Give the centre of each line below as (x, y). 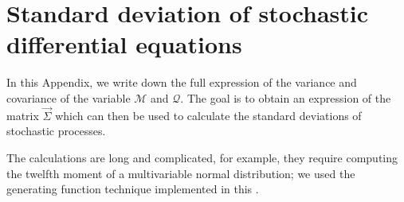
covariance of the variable (69, 97)
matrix (23, 115)
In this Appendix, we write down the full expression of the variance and (182, 82)
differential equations (124, 44)
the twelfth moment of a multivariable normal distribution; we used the (181, 173)
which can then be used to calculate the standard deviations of (208, 115)
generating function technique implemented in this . (133, 189)
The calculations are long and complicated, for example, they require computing (202, 157)
